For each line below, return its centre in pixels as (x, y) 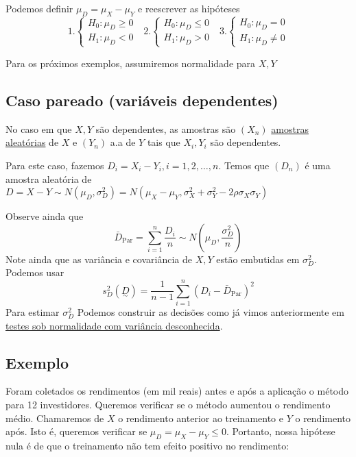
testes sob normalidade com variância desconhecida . (114, 325)
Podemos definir (39, 8)
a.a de (123, 142)
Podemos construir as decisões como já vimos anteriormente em (211, 312)
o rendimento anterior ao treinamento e (201, 418)
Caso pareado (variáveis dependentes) (142, 100)
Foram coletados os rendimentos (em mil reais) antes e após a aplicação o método (177, 391)
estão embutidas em (258, 259)
